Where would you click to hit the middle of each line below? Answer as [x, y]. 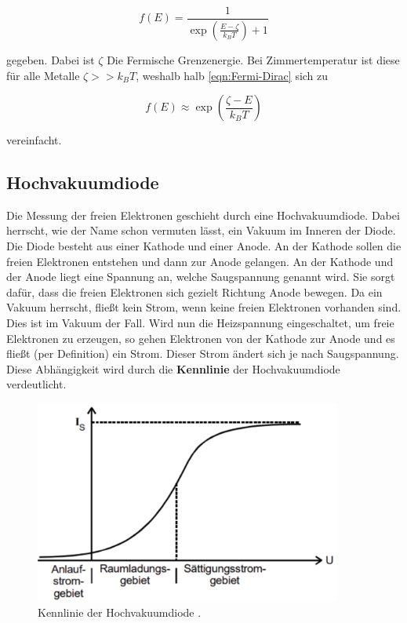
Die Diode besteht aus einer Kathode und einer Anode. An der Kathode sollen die [204, 246]
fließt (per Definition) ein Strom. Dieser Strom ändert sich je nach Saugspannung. [203, 353]
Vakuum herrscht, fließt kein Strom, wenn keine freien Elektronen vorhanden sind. [204, 307]
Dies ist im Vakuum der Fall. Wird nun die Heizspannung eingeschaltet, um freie [200, 323]
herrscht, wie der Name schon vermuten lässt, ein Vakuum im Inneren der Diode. [201, 230]
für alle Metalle [43, 75]
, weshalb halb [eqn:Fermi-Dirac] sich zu [232, 75]
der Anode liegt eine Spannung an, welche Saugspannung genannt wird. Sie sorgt [201, 277]
